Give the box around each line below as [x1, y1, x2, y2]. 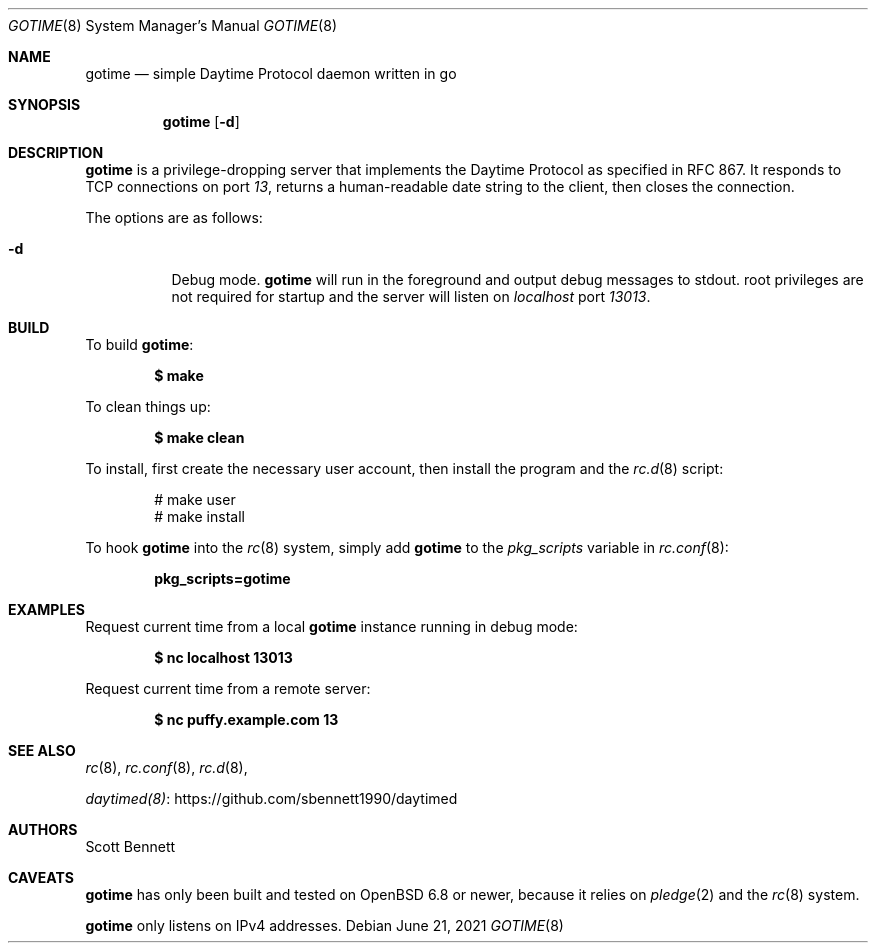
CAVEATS [8, 869, 74, 886]
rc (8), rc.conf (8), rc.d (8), [85, 759, 248, 776]
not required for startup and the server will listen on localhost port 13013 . [171, 288, 651, 305]
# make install [154, 508, 245, 525]
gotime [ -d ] [162, 113, 240, 130]
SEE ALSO [8, 742, 76, 759]
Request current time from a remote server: [85, 680, 371, 697]
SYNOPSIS [8, 96, 81, 113]
